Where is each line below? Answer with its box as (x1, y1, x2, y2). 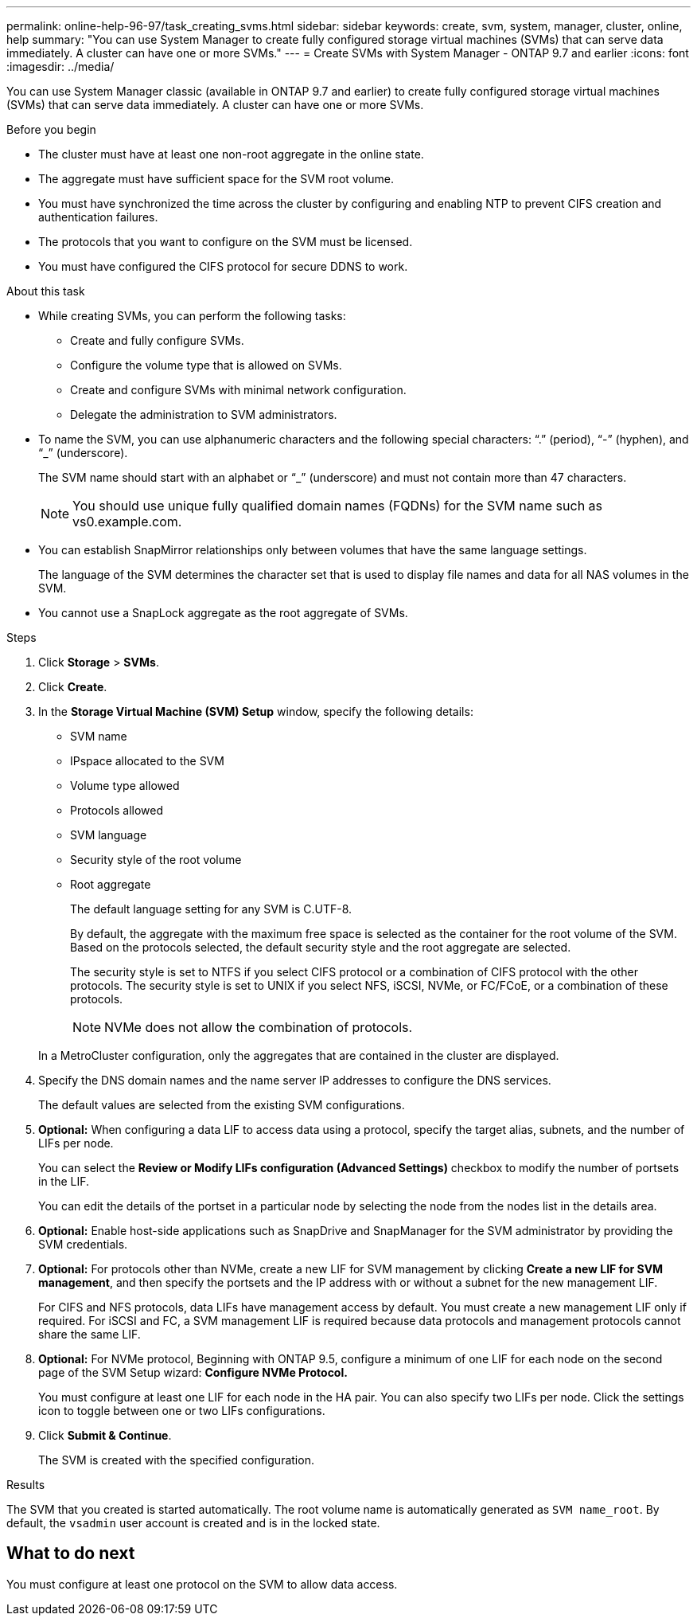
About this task (6, 284, 85, 298)
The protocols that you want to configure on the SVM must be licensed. (38, 235, 413, 248)
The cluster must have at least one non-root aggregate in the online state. (38, 147, 424, 161)
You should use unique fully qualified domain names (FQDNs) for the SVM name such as (72, 498, 603, 514)
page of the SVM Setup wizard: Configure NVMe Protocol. (38, 1366, 348, 1379)
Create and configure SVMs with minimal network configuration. (70, 383, 407, 397)
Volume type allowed (70, 779, 180, 792)
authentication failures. (38, 210, 158, 224)
